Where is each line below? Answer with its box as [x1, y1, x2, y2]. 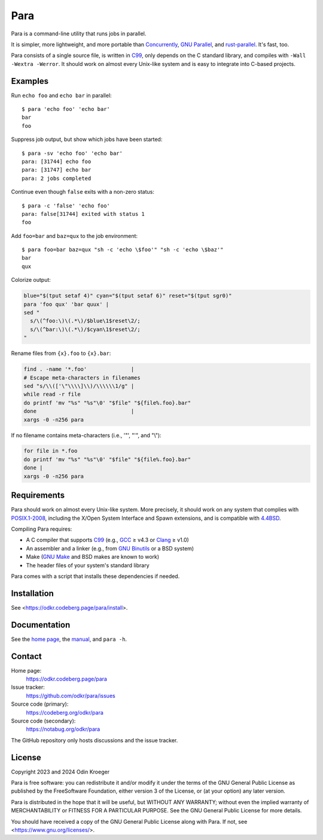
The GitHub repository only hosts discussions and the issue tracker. [11, 736, 178, 743]
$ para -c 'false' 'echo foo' [22, 202, 111, 209]
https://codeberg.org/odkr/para [26, 709, 104, 716]
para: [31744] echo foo [22, 158, 92, 165]
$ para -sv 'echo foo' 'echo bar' [22, 150, 123, 156]
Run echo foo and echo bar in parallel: [11, 92, 112, 99]
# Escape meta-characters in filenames [23, 374, 141, 381]
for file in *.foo [23, 447, 78, 454]
